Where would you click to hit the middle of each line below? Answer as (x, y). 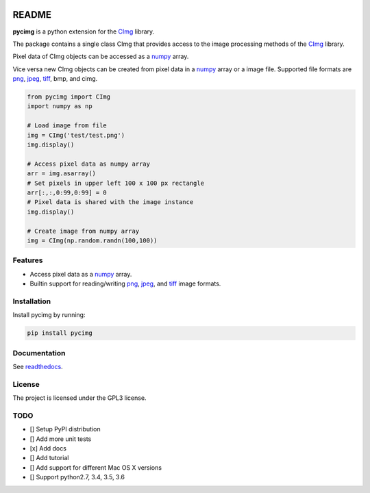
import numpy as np (60, 106)
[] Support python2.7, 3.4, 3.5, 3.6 (77, 477)
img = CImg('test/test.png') (76, 135)
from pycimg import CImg (69, 97)
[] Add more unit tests (61, 439)
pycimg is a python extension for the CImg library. (84, 31)
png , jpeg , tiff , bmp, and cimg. (55, 79)
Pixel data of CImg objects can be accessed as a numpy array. (101, 56)
